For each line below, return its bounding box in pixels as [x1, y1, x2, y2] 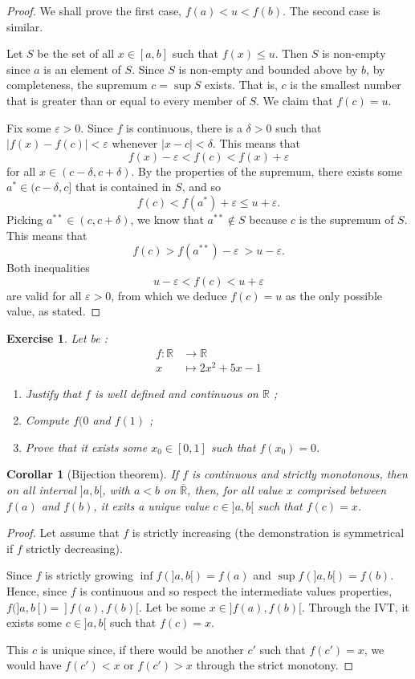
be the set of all [37, 45, 115, 62]
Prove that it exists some [25, 438, 148, 455]
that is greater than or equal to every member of [6, 91, 246, 108]
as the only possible [285, 287, 382, 303]
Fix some [6, 119, 51, 136]
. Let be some [138, 598, 205, 615]
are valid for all [6, 287, 82, 303]
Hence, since [6, 582, 67, 599]
